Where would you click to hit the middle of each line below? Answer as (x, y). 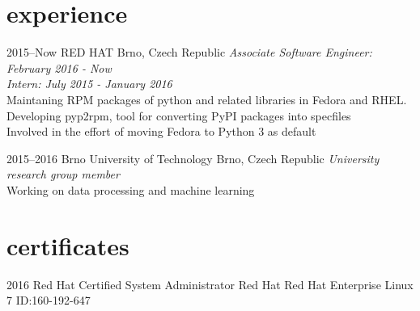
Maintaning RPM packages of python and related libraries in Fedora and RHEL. (207, 99)
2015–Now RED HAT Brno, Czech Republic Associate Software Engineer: (189, 52)
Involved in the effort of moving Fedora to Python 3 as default (161, 131)
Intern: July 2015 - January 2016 (89, 84)
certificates (68, 245)
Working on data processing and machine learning (131, 189)
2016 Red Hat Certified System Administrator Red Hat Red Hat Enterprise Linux (210, 284)
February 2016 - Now (59, 67)
